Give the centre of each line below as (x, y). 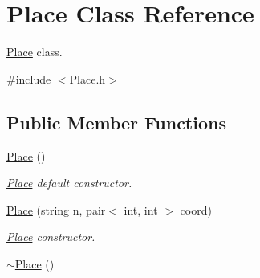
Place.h (87, 78)
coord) (196, 209)
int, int (141, 209)
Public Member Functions (116, 122)
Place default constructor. (69, 183)
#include (29, 78)
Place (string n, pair (56, 209)
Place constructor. (51, 237)
